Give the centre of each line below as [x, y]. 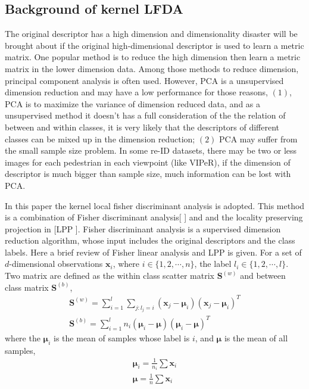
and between [263, 276]
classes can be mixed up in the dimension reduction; [100, 139]
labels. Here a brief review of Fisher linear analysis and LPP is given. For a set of [153, 252]
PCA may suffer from [258, 139]
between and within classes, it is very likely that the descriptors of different [142, 127]
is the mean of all [256, 337]
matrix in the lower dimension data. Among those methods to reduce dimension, [152, 68]
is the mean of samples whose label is [122, 337]
